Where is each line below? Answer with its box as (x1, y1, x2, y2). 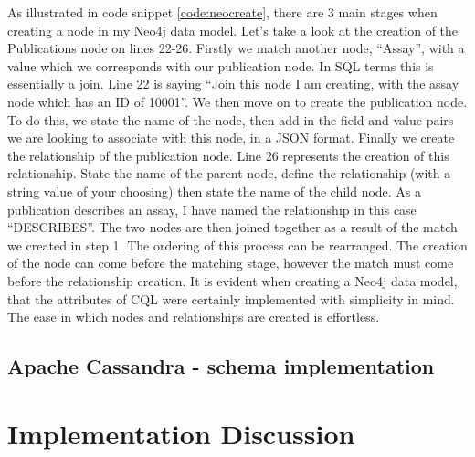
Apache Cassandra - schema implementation (7, 352, 435, 380)
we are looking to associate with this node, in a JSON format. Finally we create (7, 128, 455, 147)
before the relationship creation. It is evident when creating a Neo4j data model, (7, 271, 458, 290)
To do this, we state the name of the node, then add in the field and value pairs (7, 110, 454, 129)
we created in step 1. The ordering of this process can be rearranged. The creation (7, 235, 468, 254)
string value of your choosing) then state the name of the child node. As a (7, 181, 422, 200)
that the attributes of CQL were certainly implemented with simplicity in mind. (7, 289, 455, 308)
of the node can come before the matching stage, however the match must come (7, 253, 454, 272)
